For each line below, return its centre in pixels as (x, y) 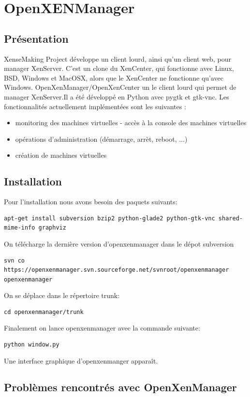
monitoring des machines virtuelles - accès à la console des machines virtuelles (131, 123)
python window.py (32, 345)
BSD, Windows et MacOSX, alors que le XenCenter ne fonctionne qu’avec (114, 77)
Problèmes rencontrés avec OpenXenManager (120, 387)
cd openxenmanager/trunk (44, 312)
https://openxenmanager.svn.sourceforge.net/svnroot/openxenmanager (117, 270)
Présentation (36, 38)
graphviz (52, 228)
